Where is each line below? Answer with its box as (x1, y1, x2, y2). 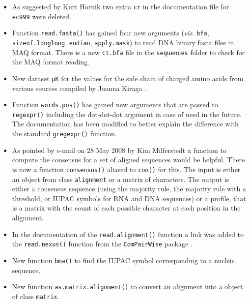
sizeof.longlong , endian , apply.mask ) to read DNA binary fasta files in (12, 37, 234, 47)
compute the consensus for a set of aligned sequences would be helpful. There (12, 154, 245, 165)
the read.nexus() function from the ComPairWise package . (12, 239, 193, 249)
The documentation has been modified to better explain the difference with (12, 119, 239, 129)
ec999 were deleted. (12, 11, 71, 21)
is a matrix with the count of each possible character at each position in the (12, 203, 241, 213)
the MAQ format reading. (12, 57, 90, 67)
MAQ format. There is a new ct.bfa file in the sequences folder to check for (12, 47, 245, 57)
